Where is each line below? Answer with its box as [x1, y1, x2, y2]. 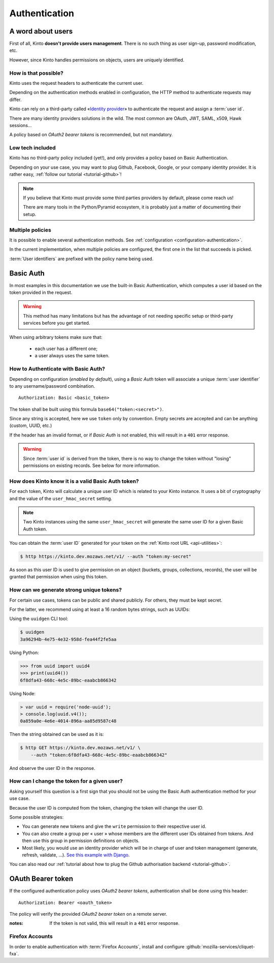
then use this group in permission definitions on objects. [22, 837, 140, 844]
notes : [9, 920, 24, 926]
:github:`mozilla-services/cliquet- [185, 943, 255, 950]
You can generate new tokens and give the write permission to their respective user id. [22, 823, 207, 829]
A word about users [9, 27, 73, 36]
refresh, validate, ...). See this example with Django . [22, 852, 130, 858]
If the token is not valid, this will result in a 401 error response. [49, 920, 180, 926]
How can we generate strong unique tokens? [9, 586, 122, 594]
